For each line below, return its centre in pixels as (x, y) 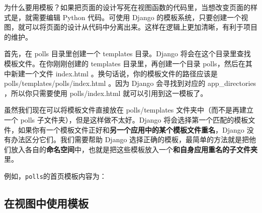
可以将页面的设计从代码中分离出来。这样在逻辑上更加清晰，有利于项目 (141, 27)
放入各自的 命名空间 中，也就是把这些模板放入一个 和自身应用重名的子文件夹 (134, 149)
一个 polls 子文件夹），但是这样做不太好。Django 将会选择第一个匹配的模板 (126, 119)
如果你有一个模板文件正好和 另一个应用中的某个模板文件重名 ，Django (131, 129)
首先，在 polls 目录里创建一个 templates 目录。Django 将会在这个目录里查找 (127, 54)
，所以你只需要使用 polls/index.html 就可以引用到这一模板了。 (106, 93)
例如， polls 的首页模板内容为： (55, 176)
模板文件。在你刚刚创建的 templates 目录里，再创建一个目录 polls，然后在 (125, 63)
